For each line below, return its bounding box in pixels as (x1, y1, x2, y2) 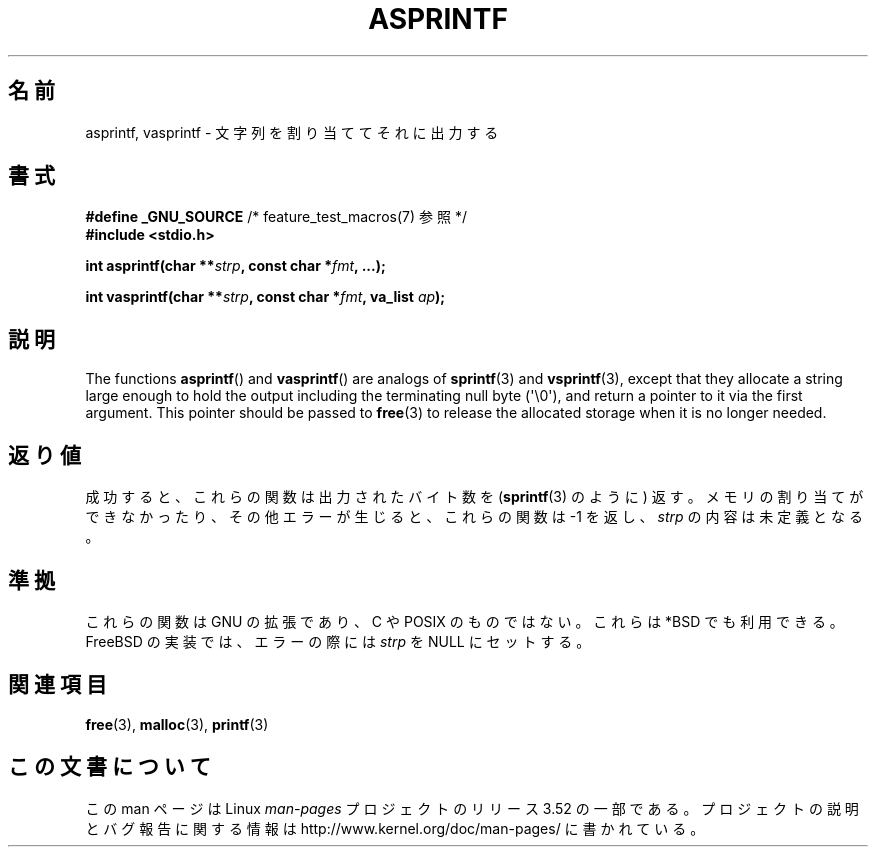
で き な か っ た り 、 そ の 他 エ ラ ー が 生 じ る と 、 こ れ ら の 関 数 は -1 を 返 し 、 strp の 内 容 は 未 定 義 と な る (85, 508, 863, 526)
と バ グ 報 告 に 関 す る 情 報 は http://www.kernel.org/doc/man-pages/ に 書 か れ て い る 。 (85, 819, 705, 837)
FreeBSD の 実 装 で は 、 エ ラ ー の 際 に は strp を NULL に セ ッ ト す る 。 (85, 632, 591, 650)
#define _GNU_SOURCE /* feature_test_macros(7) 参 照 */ (85, 208, 467, 226)
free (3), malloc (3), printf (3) (85, 715, 269, 733)
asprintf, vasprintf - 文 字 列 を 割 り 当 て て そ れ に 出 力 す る (85, 123, 499, 141)
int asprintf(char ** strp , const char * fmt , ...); (85, 257, 386, 275)
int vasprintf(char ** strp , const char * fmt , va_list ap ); (85, 288, 446, 306)
